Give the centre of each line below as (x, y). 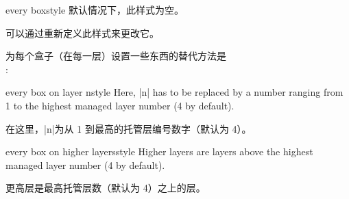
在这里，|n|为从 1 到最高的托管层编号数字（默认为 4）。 (129, 128)
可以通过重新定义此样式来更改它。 (82, 32)
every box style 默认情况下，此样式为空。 (95, 10)
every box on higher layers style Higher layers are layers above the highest (159, 151)
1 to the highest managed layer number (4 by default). (120, 105)
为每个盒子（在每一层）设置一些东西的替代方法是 (116, 56)
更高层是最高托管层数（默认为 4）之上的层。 (106, 188)
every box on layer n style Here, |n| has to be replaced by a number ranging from (174, 92)
